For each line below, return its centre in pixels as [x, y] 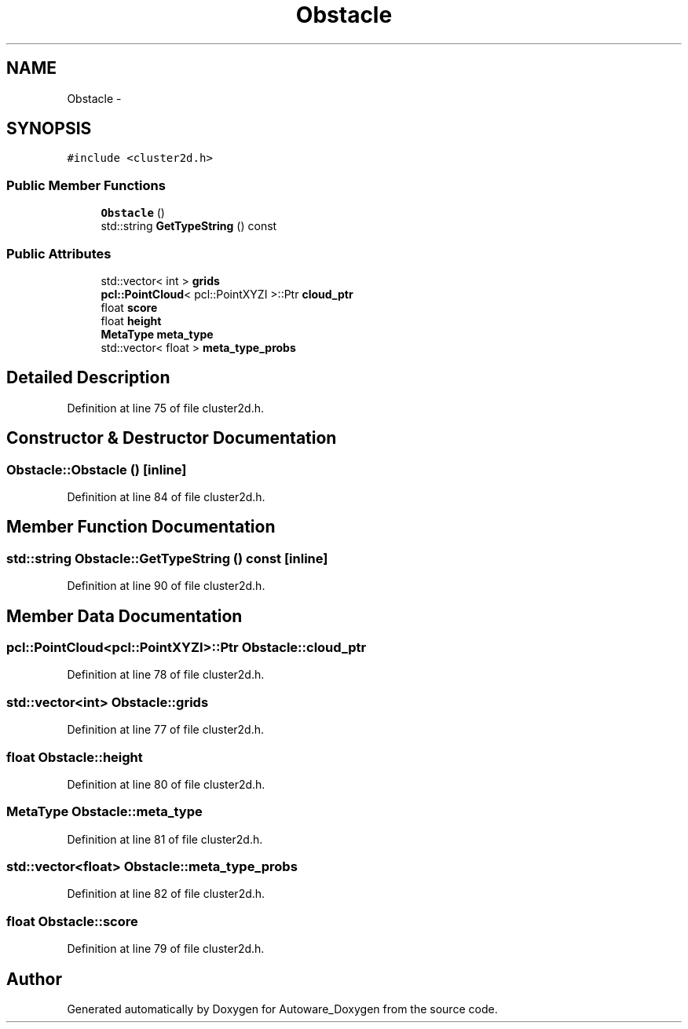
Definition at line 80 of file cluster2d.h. [166, 784]
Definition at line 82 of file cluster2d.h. [166, 894]
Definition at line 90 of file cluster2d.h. [166, 586]
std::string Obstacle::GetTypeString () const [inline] [167, 558]
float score [129, 307]
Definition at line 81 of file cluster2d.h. [165, 839]
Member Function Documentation [141, 527]
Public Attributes [59, 253]
